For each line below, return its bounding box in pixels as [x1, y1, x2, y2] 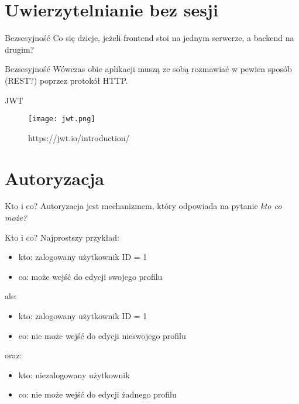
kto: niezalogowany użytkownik [18, 368, 130, 381]
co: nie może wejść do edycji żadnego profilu [18, 388, 177, 400]
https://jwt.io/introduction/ [28, 131, 130, 143]
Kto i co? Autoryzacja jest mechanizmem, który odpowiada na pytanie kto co [5, 200, 282, 212]
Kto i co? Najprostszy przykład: [5, 231, 119, 243]
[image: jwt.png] [28, 115, 95, 124]
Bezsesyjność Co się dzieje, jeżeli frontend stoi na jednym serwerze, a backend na [5, 32, 294, 44]
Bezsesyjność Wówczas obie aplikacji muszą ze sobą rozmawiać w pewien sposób [5, 63, 292, 75]
